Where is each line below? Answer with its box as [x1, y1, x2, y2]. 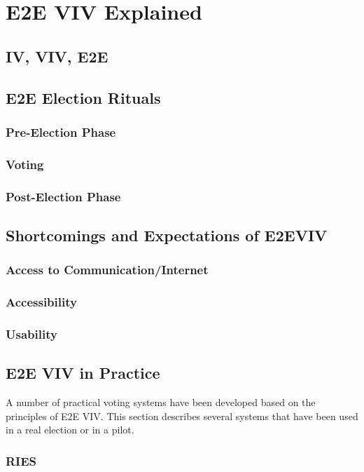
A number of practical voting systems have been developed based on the [6, 394, 316, 409]
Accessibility [6, 293, 77, 311]
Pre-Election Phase [6, 123, 116, 140]
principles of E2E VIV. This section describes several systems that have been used [6, 408, 358, 423]
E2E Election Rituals [6, 86, 161, 108]
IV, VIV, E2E [6, 45, 108, 67]
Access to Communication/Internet [6, 261, 209, 278]
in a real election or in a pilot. [6, 422, 134, 437]
